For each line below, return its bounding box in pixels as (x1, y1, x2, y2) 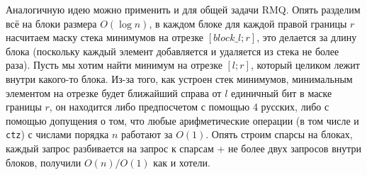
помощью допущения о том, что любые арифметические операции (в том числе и (6, 113, 359, 128)
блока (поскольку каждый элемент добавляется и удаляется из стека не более (6, 43, 339, 58)
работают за (121, 127, 173, 142)
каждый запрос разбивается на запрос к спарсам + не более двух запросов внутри (6, 141, 362, 155)
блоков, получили (6, 154, 81, 169)
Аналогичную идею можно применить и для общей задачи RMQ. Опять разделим (6, 2, 361, 16)
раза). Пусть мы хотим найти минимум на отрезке (6, 57, 222, 72)
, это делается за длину (256, 30, 357, 45)
